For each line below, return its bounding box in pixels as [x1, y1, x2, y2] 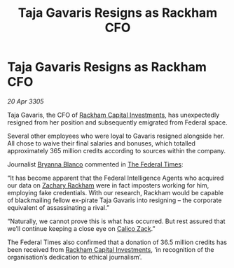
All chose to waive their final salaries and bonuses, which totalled [7, 139, 196, 148]
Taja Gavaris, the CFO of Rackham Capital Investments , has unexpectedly [7, 111, 220, 119]
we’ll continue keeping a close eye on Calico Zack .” [7, 224, 156, 232]
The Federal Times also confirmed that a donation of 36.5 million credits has [7, 238, 228, 246]
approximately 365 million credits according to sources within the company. [7, 146, 226, 155]
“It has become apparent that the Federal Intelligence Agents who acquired [7, 174, 224, 182]
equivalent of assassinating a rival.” [7, 203, 110, 211]
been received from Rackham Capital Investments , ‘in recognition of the [7, 245, 214, 253]
